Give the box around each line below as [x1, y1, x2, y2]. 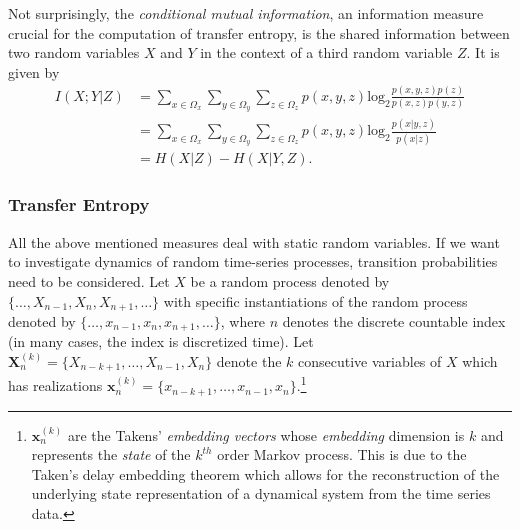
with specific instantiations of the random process [163, 290, 468, 311]
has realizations [8, 375, 103, 396]
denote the [216, 351, 282, 371]
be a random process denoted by [190, 270, 390, 291]
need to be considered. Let [8, 270, 170, 291]
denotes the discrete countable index [282, 310, 506, 331]
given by [8, 61, 60, 82]
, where [220, 310, 266, 331]
